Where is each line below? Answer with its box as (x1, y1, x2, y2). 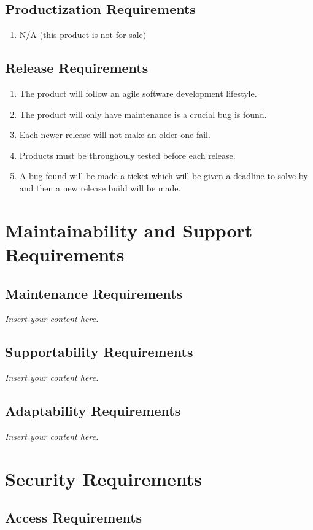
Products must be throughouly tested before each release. (19, 148, 236, 161)
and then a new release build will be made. (19, 181, 181, 194)
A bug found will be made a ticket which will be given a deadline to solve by (19, 169, 308, 182)
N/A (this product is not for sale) (19, 28, 147, 41)
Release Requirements (5, 58, 149, 77)
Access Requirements (5, 508, 142, 527)
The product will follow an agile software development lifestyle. (19, 87, 257, 99)
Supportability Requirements (5, 342, 193, 361)
